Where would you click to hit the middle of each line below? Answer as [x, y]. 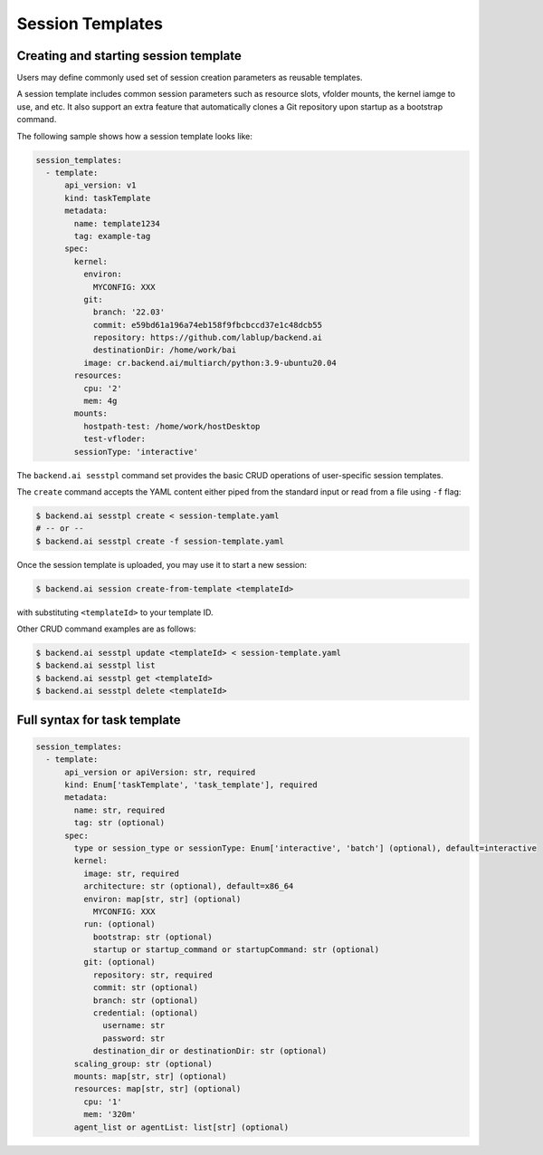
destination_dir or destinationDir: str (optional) [210, 1051]
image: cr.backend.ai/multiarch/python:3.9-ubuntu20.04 [210, 363]
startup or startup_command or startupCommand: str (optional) [236, 950]
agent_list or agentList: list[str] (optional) [181, 1127]
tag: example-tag [112, 236]
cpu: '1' [102, 1102]
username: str [134, 1025]
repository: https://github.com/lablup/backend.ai [208, 338]
